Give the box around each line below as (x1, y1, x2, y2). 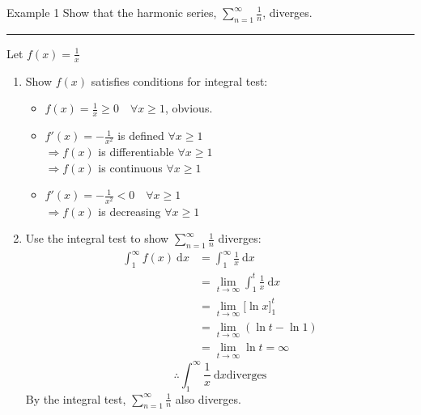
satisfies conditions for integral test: (91, 72, 268, 89)
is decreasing (98, 202, 161, 219)
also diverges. (175, 390, 241, 407)
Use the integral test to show (25, 230, 169, 247)
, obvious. (164, 100, 213, 116)
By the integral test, (25, 390, 126, 407)
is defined (117, 127, 164, 144)
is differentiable (98, 143, 174, 160)
